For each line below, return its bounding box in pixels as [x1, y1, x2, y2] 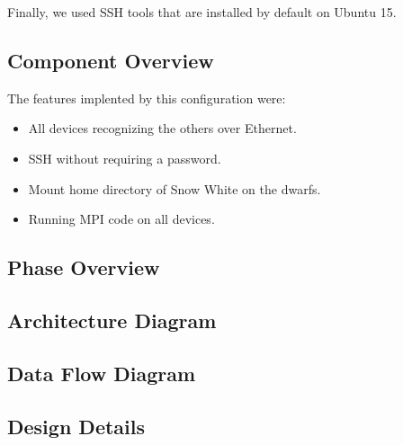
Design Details [7, 412, 146, 440]
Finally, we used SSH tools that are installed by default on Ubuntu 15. [7, 3, 397, 21]
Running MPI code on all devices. [28, 209, 215, 228]
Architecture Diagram [7, 306, 217, 334]
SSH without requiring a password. [28, 148, 221, 167]
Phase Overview [7, 254, 160, 281]
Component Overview [7, 46, 214, 74]
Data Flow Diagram [7, 359, 196, 387]
